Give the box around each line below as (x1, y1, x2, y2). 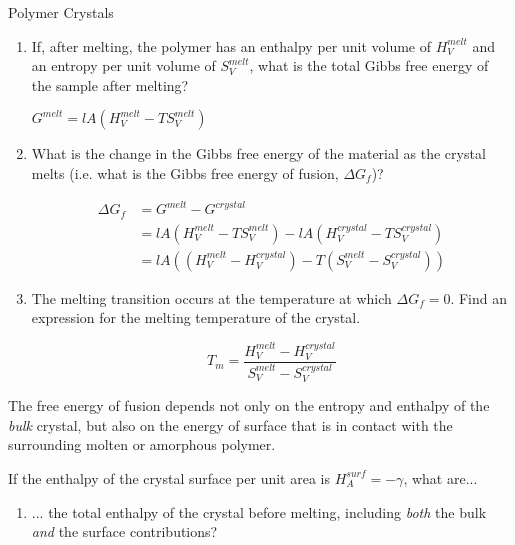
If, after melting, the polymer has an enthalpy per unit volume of (31, 35, 432, 56)
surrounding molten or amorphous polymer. (8, 434, 276, 455)
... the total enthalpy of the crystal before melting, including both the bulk (31, 501, 487, 522)
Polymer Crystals (8, 2, 114, 22)
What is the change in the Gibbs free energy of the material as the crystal (31, 143, 486, 164)
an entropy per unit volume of (31, 55, 216, 76)
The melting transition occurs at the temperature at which (31, 287, 392, 308)
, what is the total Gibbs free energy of (249, 55, 489, 76)
